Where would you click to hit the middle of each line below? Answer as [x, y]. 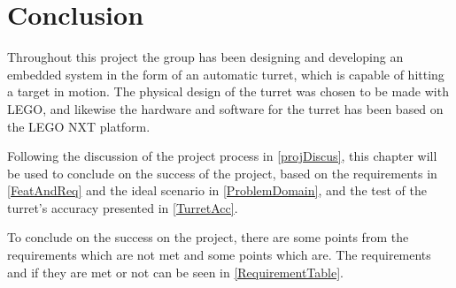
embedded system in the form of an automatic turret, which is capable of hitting [226, 74]
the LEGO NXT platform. [79, 126]
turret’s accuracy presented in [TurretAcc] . [123, 207]
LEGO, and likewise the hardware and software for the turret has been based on [225, 108]
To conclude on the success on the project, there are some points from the [208, 237]
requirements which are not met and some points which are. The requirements [219, 255]
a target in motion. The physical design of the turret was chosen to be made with [228, 91]
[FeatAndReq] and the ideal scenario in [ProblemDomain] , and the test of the [217, 190]
